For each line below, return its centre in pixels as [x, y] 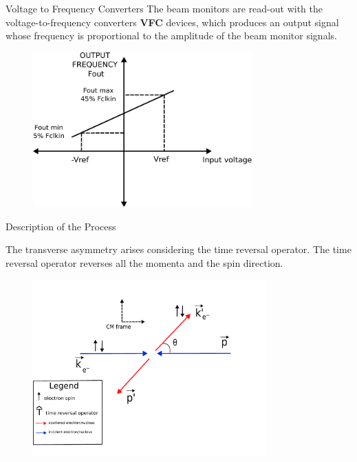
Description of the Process [61, 226]
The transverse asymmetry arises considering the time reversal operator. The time [178, 249]
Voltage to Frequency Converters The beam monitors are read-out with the [164, 8]
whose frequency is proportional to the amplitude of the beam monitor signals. [171, 36]
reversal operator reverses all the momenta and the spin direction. [144, 262]
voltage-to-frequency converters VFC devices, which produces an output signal [172, 22]
